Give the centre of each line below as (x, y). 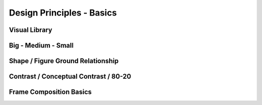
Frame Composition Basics (50, 92)
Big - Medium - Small (41, 45)
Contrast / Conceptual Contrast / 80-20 (70, 77)
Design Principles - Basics (63, 13)
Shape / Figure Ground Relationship (64, 61)
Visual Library (31, 30)
